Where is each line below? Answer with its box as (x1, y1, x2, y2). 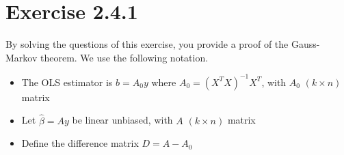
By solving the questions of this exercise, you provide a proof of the (5, 37, 289, 51)
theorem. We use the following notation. (40, 50, 209, 64)
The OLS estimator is (21, 74, 113, 89)
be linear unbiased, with (72, 113, 173, 127)
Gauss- (291, 37, 320, 51)
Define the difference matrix (21, 136, 139, 150)
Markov (5, 50, 38, 64)
